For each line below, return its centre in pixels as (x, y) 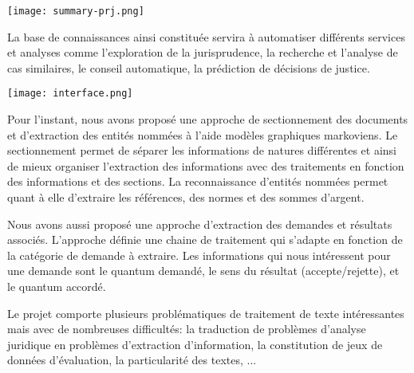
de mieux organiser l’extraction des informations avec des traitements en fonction (206, 165)
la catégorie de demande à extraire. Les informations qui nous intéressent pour (199, 255)
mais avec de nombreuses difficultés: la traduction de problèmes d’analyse (187, 329)
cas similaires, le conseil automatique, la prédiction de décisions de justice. (189, 67)
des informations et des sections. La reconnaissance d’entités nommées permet (198, 181)
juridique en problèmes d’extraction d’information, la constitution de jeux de (195, 344)
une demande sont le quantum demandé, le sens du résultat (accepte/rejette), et (203, 271)
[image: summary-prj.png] (76, 11)
